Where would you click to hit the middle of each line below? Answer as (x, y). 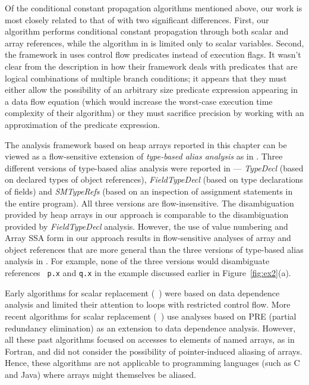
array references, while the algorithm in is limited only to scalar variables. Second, (154, 43)
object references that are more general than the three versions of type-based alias (154, 249)
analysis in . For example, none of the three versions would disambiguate (137, 261)
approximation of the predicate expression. (82, 124)
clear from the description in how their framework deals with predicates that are (151, 66)
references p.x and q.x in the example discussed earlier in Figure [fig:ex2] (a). (148, 273)
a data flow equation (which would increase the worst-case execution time (139, 101)
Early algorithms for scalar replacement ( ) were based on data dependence (142, 292)
